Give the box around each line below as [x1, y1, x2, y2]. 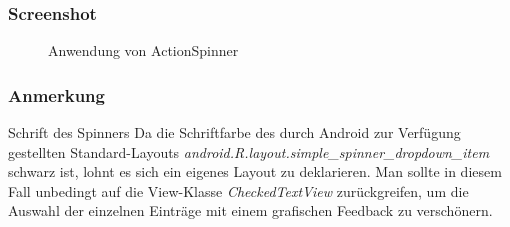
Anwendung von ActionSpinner [48, 40, 239, 61]
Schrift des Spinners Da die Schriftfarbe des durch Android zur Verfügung [8, 122, 461, 143]
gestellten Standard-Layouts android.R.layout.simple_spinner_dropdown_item [8, 141, 490, 162]
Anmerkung [8, 82, 105, 107]
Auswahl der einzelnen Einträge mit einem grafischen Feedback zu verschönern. [8, 200, 493, 221]
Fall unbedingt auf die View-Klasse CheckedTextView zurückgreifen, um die [8, 180, 469, 201]
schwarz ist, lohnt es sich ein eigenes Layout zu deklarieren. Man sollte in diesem [8, 161, 502, 182]
